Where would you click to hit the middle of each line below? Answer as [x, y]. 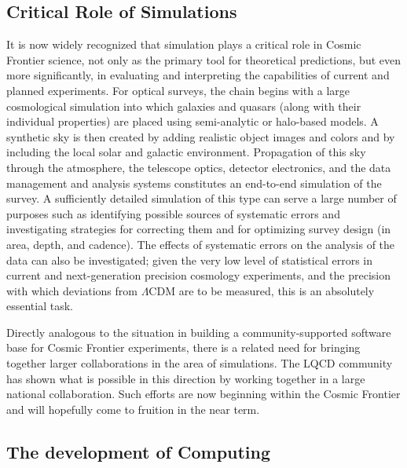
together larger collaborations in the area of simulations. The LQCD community [200, 363]
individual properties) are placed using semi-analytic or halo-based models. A [192, 121]
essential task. [40, 306]
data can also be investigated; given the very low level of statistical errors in [190, 260]
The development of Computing [139, 451]
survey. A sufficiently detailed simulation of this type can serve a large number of [202, 198]
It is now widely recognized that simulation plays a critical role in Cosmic [184, 44]
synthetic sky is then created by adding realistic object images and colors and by [201, 136]
